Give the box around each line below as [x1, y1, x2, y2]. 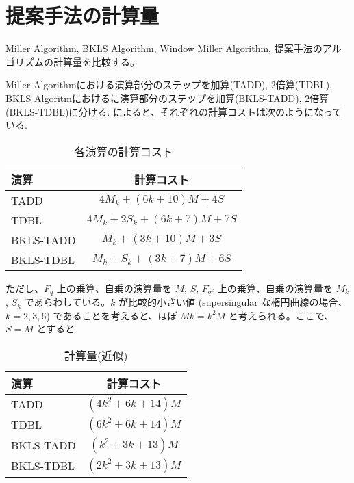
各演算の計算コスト [74, 143, 173, 159]
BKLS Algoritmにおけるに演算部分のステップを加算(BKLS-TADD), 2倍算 [5, 90, 329, 105]
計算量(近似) [64, 347, 128, 363]
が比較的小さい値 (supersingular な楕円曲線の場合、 [118, 295, 348, 309]
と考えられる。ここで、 [228, 308, 334, 322]
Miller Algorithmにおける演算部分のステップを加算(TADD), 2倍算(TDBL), [5, 77, 333, 92]
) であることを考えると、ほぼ [46, 308, 177, 322]
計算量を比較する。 [53, 54, 140, 68]
